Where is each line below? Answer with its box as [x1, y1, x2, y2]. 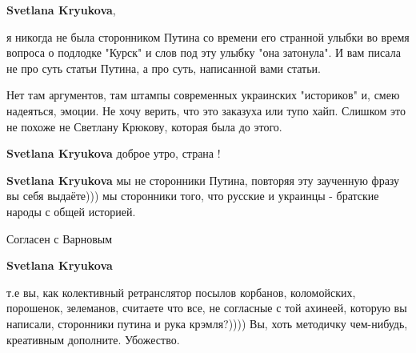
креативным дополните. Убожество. [6, 331, 180, 347]
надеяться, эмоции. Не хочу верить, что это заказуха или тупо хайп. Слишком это [6, 102, 406, 118]
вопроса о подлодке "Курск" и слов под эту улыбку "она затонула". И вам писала [6, 44, 401, 61]
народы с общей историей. [6, 203, 136, 219]
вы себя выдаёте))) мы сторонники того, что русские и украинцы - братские [6, 187, 379, 204]
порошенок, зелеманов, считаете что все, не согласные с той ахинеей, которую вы [6, 299, 407, 316]
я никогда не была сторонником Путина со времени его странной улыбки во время [6, 28, 410, 45]
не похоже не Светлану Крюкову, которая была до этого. [6, 118, 282, 134]
